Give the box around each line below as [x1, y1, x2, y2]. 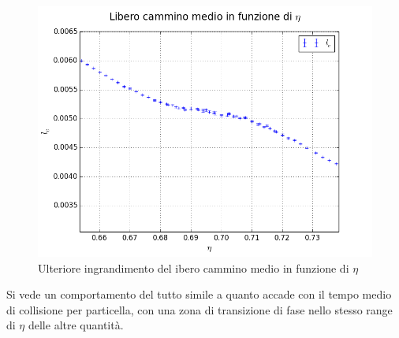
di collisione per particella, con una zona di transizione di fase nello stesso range [6, 301, 393, 318]
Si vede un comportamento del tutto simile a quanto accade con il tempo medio [6, 286, 392, 303]
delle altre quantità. [28, 317, 124, 333]
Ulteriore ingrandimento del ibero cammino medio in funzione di [38, 259, 349, 276]
